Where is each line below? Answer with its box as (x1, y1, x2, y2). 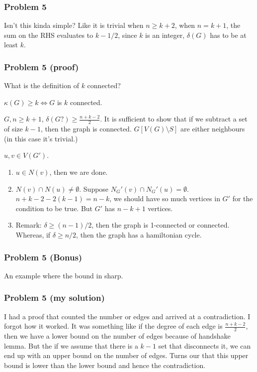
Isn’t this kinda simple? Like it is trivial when (4, 20, 144, 30)
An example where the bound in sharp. (4, 270, 123, 280)
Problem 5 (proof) (4, 60, 79, 73)
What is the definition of (4, 80, 79, 91)
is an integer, (145, 29, 185, 40)
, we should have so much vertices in (109, 193, 220, 204)
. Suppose (79, 183, 109, 194)
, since (118, 29, 137, 40)
